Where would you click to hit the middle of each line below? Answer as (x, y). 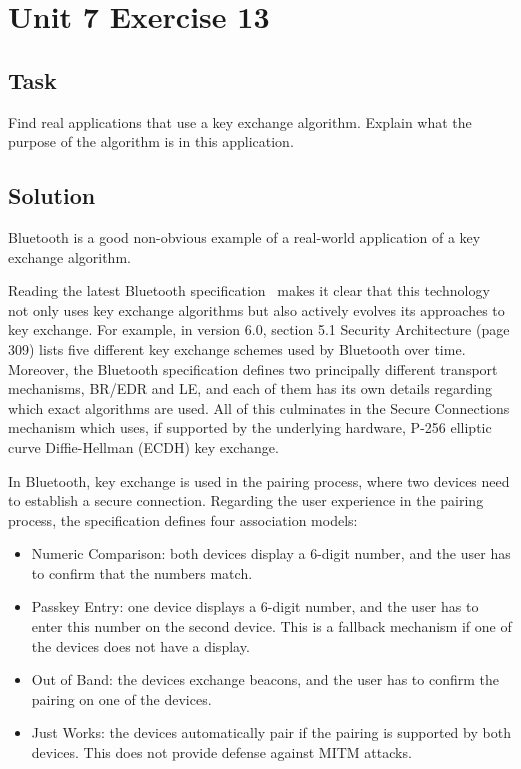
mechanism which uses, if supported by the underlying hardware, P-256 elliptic (250, 427)
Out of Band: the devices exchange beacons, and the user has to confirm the (265, 679)
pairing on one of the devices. (121, 698)
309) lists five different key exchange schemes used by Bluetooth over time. (237, 348)
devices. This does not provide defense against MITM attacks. (221, 752)
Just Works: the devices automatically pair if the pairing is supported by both (271, 732)
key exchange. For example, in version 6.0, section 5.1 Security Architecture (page (259, 329)
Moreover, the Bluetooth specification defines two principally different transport (253, 368)
